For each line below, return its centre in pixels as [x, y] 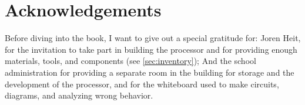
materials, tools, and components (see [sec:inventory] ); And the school [130, 61]
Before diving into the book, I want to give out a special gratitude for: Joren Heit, [153, 38]
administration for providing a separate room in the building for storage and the [150, 72]
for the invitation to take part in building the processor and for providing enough [151, 49]
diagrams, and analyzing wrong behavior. [79, 95]
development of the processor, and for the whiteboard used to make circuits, [142, 84]
